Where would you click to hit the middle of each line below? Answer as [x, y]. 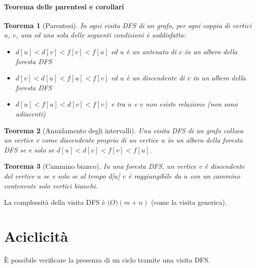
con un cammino [215, 175]
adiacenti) [31, 113]
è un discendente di [156, 78]
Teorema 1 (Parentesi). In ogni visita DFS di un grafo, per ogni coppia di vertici [128, 25]
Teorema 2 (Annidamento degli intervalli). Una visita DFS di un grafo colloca [124, 130]
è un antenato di [151, 51]
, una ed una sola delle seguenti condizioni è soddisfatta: [101, 35]
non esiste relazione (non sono [192, 104]
